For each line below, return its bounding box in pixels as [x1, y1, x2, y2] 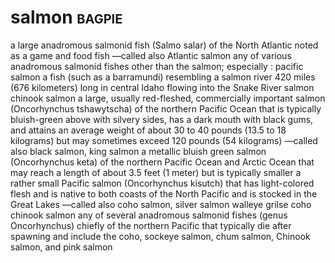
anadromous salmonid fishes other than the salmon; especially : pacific [10, 60, 304, 72]
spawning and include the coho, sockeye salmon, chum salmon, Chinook [10, 230, 311, 242]
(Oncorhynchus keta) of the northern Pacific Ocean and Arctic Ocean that [10, 156, 315, 168]
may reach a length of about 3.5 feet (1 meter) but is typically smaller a [10, 166, 302, 178]
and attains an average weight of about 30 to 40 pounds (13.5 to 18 [10, 124, 287, 136]
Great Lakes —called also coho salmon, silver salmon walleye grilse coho [10, 198, 312, 210]
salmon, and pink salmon [10, 241, 113, 253]
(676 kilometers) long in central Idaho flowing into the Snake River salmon [10, 81, 315, 93]
